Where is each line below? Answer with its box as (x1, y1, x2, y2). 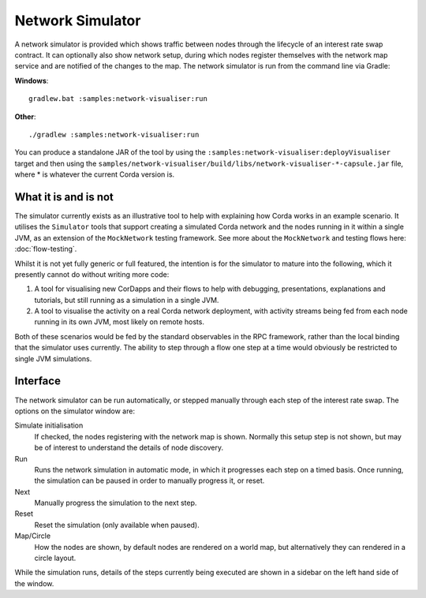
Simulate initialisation (14, 420, 84, 430)
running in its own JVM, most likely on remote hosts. (34, 317, 205, 327)
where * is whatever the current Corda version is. (14, 170, 175, 179)
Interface (14, 375, 61, 388)
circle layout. (34, 553, 77, 563)
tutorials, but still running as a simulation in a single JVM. (34, 295, 219, 305)
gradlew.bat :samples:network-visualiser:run (28, 95, 208, 103)
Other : (14, 111, 36, 121)
